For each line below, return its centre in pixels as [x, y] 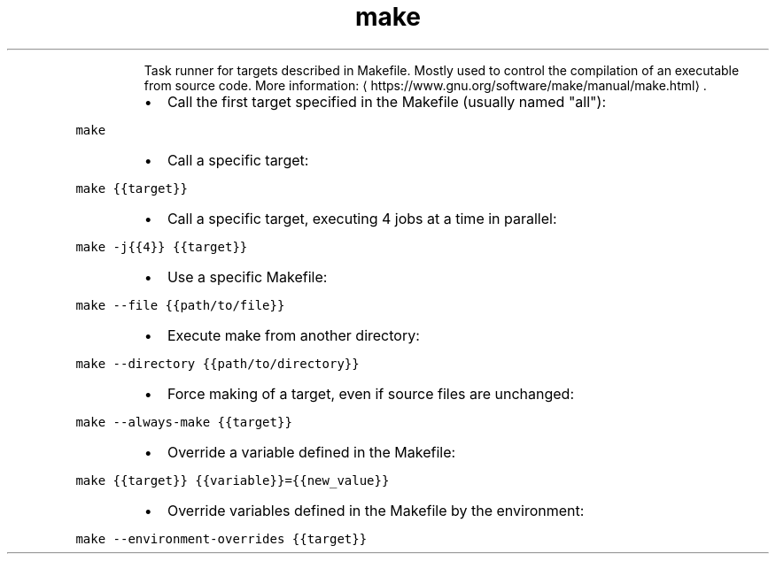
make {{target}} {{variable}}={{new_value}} [233, 480]
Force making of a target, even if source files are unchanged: [370, 393]
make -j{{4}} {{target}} [162, 246]
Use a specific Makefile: [247, 277]
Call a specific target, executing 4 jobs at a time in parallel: [362, 218]
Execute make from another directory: [293, 335]
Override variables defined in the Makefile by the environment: [376, 510]
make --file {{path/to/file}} [180, 305]
